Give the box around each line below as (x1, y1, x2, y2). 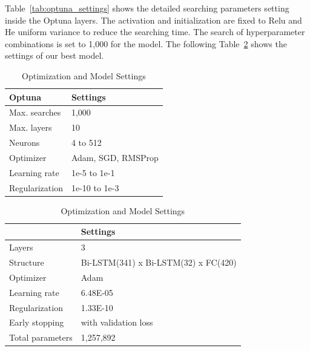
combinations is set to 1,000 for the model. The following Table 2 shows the (5, 37, 287, 50)
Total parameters (9, 331, 73, 344)
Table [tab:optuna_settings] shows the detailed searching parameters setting (5, 2, 289, 14)
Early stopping (9, 316, 64, 329)
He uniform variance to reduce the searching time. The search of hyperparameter (5, 25, 305, 38)
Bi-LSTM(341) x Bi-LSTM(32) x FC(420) (81, 256, 237, 268)
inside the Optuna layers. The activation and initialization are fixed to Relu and (5, 13, 302, 26)
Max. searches (9, 106, 61, 119)
